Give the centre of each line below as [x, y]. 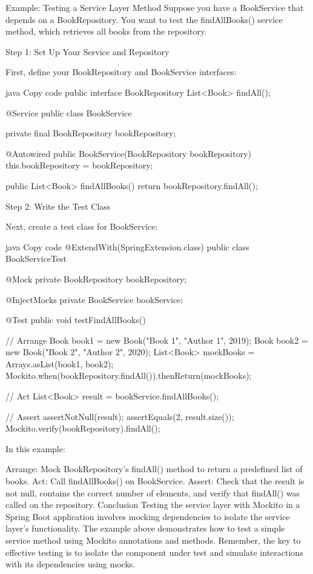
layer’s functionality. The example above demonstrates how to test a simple [145, 528]
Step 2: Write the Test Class [58, 206]
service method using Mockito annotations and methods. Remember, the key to [153, 540]
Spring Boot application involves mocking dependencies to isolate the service [148, 516]
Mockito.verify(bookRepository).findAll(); [83, 428]
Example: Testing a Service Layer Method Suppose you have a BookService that [155, 7]
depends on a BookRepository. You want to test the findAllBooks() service [144, 19]
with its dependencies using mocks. [71, 564]
